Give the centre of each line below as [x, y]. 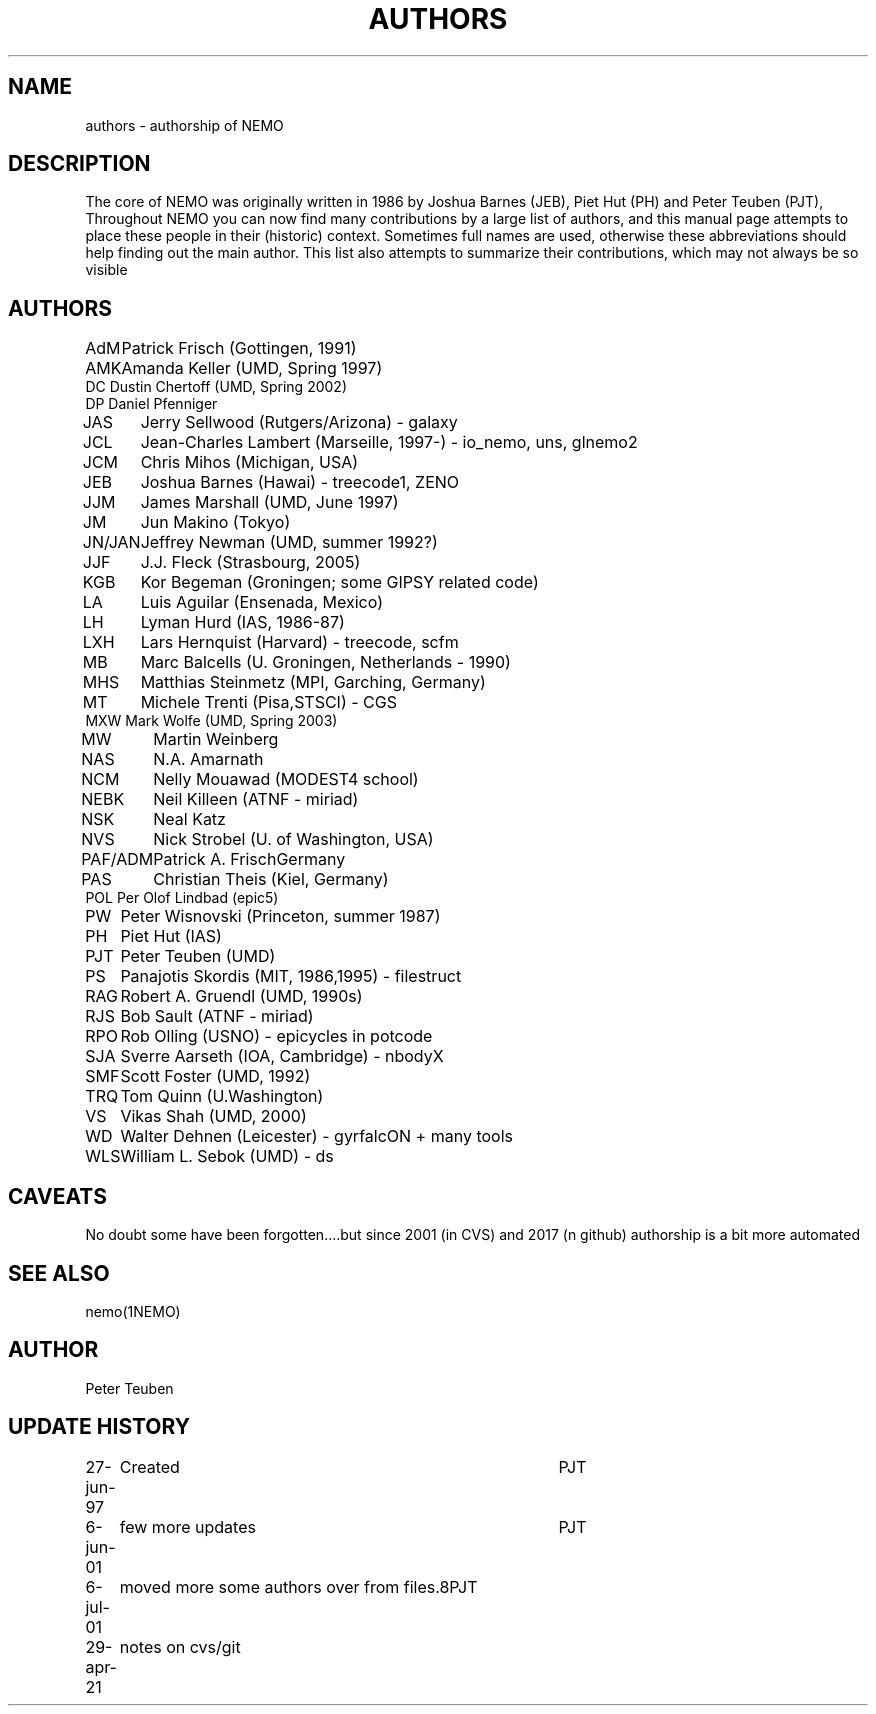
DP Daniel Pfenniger [151, 404]
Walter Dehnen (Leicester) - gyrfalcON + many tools [316, 1136]
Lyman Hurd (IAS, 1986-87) [242, 622]
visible [106, 270]
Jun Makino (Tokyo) [215, 522]
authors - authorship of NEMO [184, 125]
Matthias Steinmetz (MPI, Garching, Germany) [313, 682]
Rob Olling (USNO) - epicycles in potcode [276, 1036]
